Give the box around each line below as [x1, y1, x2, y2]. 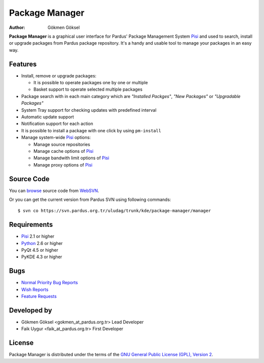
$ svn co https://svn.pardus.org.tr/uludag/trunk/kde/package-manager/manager [18, 208, 211, 214]
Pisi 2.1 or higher [21, 233, 55, 240]
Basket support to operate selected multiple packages [33, 86, 143, 93]
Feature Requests [21, 293, 57, 299]
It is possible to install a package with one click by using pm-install [21, 127, 161, 133]
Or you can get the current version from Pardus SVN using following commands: [9, 196, 171, 202]
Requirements [9, 220, 53, 229]
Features [9, 60, 37, 68]
